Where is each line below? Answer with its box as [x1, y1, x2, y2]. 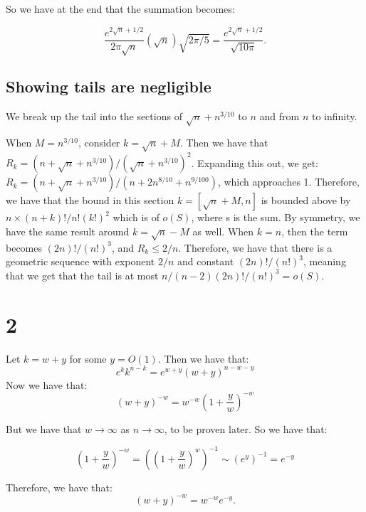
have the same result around [6, 223, 130, 238]
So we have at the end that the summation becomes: [6, 1, 235, 16]
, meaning [303, 254, 346, 269]
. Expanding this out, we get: [191, 155, 318, 170]
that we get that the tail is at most [6, 267, 159, 282]
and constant [177, 254, 234, 269]
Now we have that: [6, 377, 88, 392]
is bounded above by [261, 193, 351, 208]
